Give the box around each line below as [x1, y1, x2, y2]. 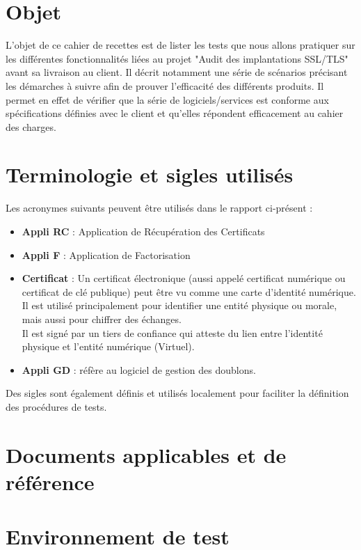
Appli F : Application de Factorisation [22, 247, 191, 262]
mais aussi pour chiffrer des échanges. [22, 311, 182, 326]
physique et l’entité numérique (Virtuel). [22, 339, 195, 354]
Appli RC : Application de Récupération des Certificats [22, 224, 265, 238]
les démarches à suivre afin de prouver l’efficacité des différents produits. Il [6, 78, 324, 93]
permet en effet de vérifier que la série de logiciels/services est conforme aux [6, 92, 329, 107]
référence [6, 467, 95, 496]
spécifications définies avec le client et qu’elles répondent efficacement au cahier [6, 106, 344, 120]
